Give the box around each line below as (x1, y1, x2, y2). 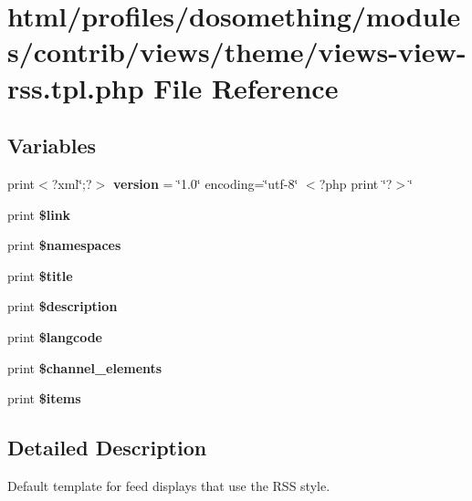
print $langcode (7, 327, 102, 346)
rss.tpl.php (7, 68, 144, 106)
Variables (7, 131, 97, 160)
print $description (7, 297, 118, 316)
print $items (7, 389, 81, 408)
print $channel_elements (7, 358, 163, 377)
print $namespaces (7, 235, 121, 255)
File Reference (153, 68, 339, 106)
